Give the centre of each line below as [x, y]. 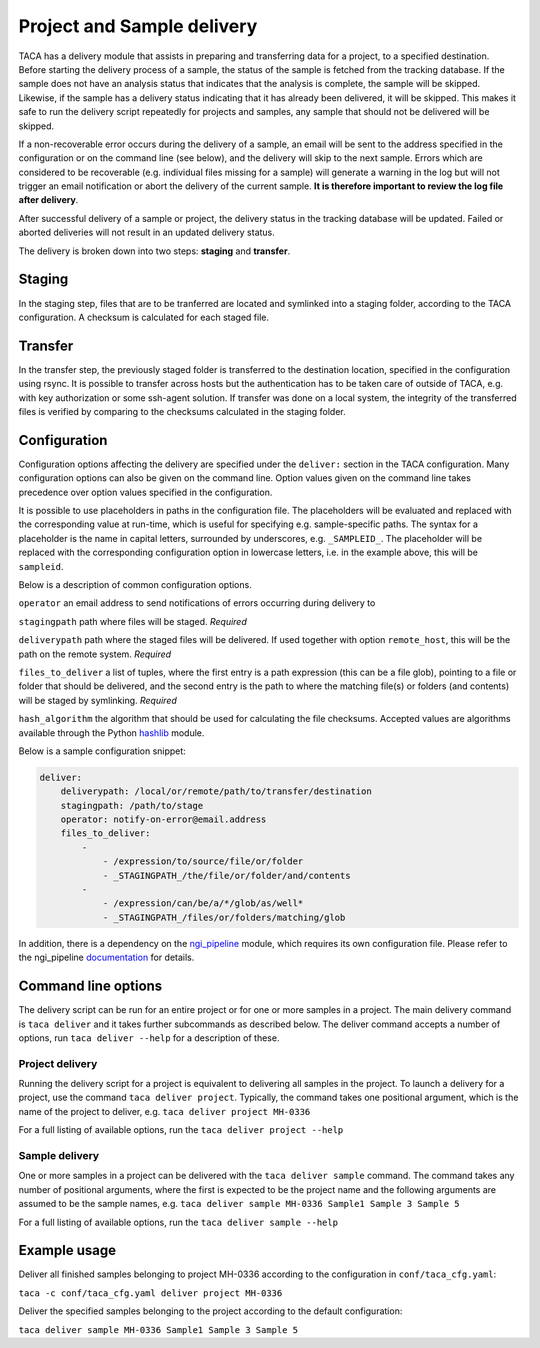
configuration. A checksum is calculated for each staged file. [144, 317]
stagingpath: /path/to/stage [132, 805]
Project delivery [58, 1063]
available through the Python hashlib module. [111, 732]
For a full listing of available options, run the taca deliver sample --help [178, 1222]
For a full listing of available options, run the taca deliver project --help [181, 1130]
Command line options [90, 986]
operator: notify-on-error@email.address [163, 819]
